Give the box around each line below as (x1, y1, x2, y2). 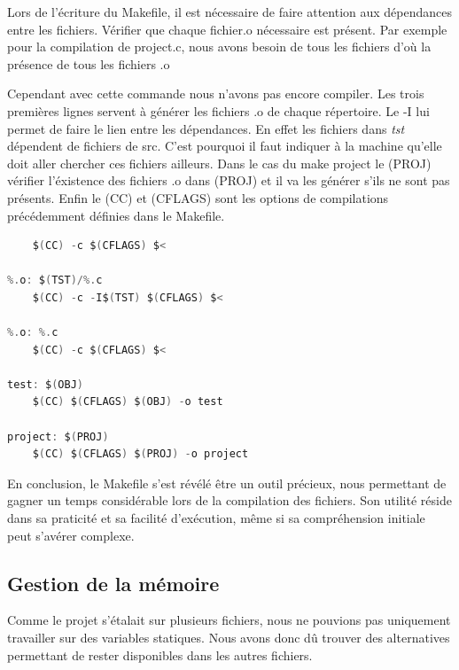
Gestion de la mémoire (7, 569, 220, 596)
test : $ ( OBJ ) (7, 378, 83, 391)
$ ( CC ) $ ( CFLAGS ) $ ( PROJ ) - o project (32, 448, 249, 461)
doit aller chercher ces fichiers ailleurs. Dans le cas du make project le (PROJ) (7, 153, 432, 172)
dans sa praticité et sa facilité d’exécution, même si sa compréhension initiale (7, 509, 425, 527)
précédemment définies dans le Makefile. (7, 206, 225, 224)
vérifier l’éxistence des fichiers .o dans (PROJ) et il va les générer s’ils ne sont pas (7, 171, 450, 190)
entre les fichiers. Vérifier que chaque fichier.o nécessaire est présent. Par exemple (7, 19, 447, 38)
